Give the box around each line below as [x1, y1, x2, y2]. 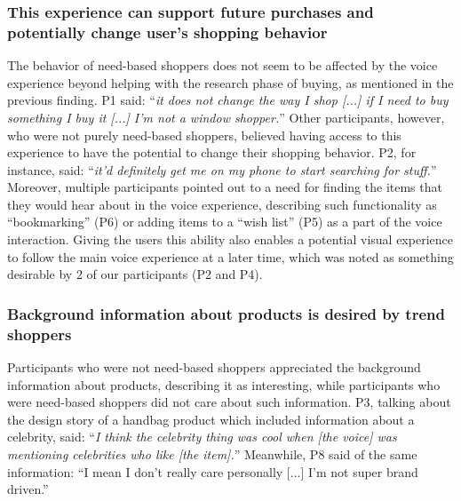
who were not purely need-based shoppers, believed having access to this [7, 125, 401, 144]
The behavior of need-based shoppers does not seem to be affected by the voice [7, 56, 438, 75]
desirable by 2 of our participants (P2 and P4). [7, 265, 263, 283]
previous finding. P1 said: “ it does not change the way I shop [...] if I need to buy [7, 91, 449, 109]
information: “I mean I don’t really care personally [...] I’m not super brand [7, 462, 418, 481]
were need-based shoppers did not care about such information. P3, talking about [7, 393, 451, 411]
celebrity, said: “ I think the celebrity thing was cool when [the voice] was [7, 427, 397, 446]
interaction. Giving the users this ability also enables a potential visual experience [7, 230, 453, 249]
